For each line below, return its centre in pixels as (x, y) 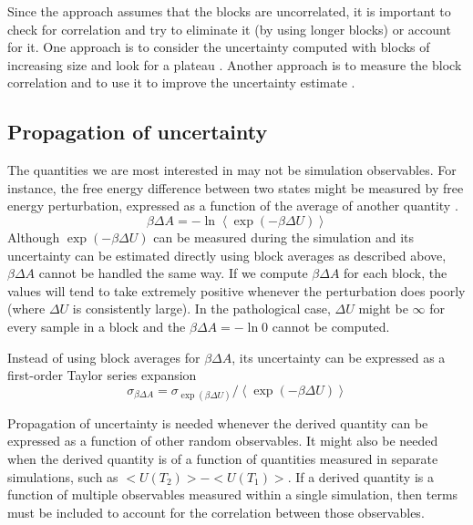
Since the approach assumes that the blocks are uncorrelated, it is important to (229, 11)
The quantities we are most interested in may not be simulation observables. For (232, 170)
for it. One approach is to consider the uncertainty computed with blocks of (219, 47)
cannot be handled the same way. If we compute (173, 273)
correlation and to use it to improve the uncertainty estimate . (181, 82)
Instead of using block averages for (104, 357)
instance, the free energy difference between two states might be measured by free (236, 187)
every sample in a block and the (97, 326)
